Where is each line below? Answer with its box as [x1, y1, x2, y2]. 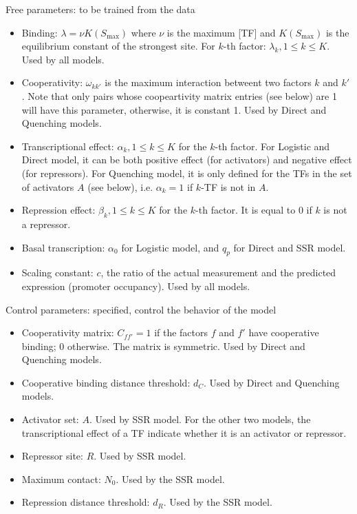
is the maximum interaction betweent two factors [105, 75, 312, 90]
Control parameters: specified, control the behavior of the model [6, 302, 277, 316]
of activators [21, 179, 74, 194]
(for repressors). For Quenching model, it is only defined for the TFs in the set [21, 165, 352, 180]
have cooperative [248, 325, 319, 340]
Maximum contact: [21, 471, 101, 486]
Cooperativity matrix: [21, 325, 114, 340]
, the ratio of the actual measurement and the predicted [100, 265, 336, 280]
